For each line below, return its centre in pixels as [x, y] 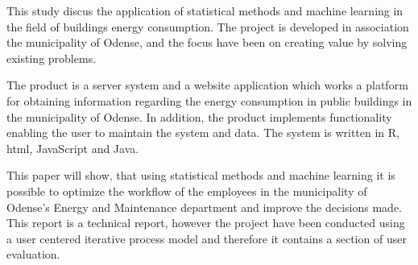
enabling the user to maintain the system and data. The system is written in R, [203, 132]
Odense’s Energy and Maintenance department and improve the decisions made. [205, 207]
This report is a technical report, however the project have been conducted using [206, 223]
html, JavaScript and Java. [73, 148]
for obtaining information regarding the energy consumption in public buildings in [209, 100]
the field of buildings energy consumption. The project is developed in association [208, 26]
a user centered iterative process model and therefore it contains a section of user [207, 238]
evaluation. [33, 254]
